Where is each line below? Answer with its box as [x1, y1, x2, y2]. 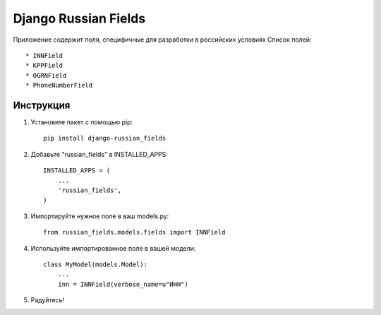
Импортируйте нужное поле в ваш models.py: [30, 212, 169, 220]
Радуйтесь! [30, 296, 65, 304]
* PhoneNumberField [25, 81, 93, 90]
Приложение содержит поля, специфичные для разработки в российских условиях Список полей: [13, 35, 312, 44]
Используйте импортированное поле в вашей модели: [30, 244, 196, 252]
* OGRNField [25, 71, 67, 79]
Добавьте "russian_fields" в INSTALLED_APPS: [30, 150, 169, 158]
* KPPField [25, 61, 64, 70]
